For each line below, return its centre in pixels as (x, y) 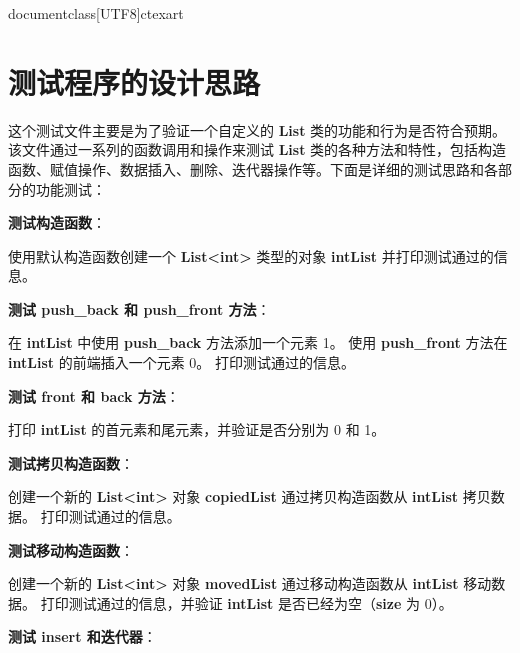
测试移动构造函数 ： (71, 549)
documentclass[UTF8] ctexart (96, 13)
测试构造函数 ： (57, 222)
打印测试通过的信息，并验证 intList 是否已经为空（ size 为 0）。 (246, 602)
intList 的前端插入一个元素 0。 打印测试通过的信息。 (181, 362)
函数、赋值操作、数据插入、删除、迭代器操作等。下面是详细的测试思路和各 (253, 168)
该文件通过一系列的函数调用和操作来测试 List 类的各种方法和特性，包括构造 (257, 149)
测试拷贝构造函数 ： (71, 462)
